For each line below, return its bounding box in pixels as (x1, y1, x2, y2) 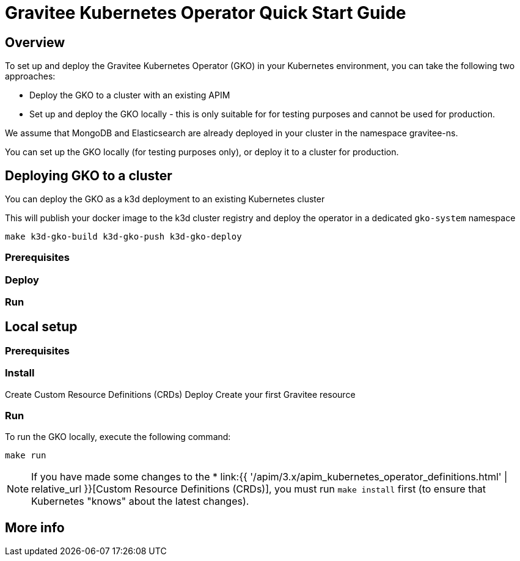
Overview (5, 34, 65, 50)
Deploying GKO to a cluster (5, 167, 172, 183)
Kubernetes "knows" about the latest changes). (31, 495, 249, 508)
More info (5, 519, 65, 535)
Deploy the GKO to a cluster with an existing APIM (29, 90, 230, 101)
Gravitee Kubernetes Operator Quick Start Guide (5, 2, 406, 23)
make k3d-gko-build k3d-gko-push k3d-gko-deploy (5, 232, 242, 242)
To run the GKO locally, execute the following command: (5, 431, 231, 442)
